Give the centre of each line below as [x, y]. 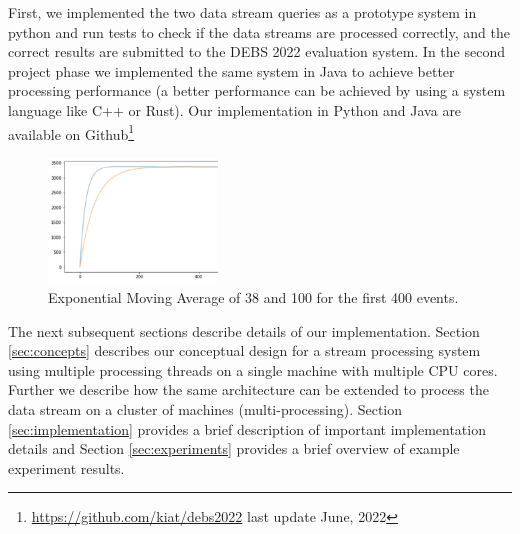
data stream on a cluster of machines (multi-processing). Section [205, 408]
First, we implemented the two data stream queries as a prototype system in [242, 12]
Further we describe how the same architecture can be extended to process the [248, 389]
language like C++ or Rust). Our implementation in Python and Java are [235, 109]
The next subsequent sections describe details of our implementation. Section [244, 330]
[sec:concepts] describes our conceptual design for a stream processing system [244, 350]
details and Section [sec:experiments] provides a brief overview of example [234, 448]
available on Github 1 [71, 132]
